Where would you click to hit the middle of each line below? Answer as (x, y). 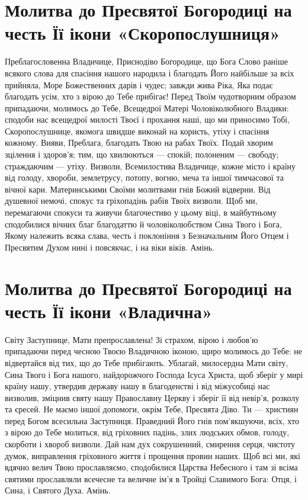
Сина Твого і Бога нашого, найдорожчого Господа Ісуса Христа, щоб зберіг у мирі (154, 374)
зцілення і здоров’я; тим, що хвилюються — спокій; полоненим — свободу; (142, 154)
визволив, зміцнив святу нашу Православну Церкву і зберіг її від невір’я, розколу (152, 397)
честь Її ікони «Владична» (109, 311)
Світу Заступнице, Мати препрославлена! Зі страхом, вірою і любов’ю (131, 339)
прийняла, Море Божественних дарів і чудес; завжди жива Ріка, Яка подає (139, 84)
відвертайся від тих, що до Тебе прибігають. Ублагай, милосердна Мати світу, (147, 362)
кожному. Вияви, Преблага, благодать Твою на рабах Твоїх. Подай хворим (139, 142)
